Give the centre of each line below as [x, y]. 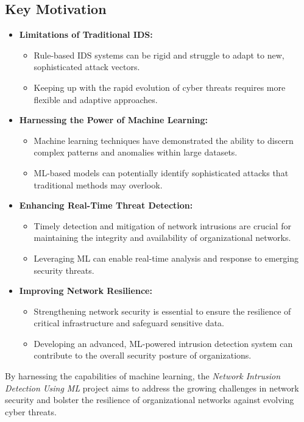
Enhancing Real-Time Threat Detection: [106, 205]
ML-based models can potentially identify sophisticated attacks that [161, 172]
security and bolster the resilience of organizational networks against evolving [150, 400]
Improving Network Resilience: [86, 291]
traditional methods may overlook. [98, 184]
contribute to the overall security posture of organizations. [143, 355]
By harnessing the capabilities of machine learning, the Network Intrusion [143, 376]
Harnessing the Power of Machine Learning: [114, 120]
